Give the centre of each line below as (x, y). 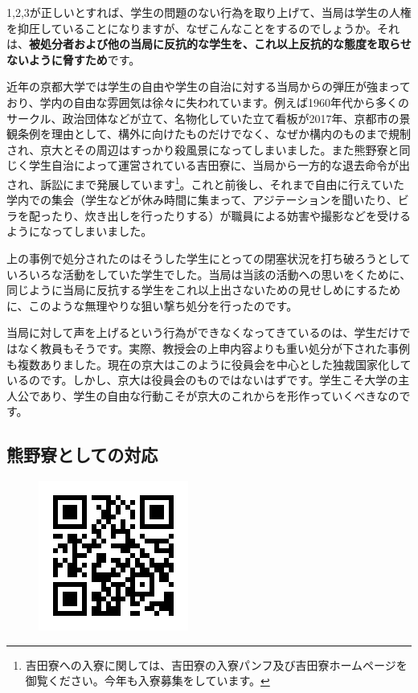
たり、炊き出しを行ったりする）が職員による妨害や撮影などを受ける (231, 215)
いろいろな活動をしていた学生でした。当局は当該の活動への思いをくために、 (209, 274)
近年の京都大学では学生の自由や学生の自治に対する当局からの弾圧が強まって (209, 86)
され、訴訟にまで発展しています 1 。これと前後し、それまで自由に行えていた (205, 182)
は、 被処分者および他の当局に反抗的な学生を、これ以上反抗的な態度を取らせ (209, 44)
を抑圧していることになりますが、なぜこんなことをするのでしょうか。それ (203, 28)
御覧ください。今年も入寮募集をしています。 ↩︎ (148, 681)
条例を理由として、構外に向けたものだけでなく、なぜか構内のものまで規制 (214, 134)
